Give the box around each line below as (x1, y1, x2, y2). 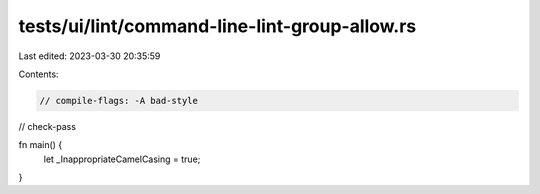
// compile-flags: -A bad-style (39, 95, 199, 106)
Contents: (18, 68, 59, 80)
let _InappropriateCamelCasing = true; (43, 153, 201, 165)
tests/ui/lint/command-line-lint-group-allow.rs (18, 15, 417, 37)
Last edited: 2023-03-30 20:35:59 (18, 50, 161, 62)
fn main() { (18, 139, 63, 151)
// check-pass (18, 120, 77, 132)
